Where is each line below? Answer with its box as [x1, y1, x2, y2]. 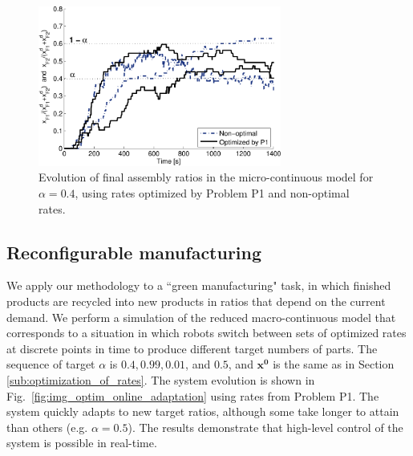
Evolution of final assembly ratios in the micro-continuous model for [38, 169, 374, 185]
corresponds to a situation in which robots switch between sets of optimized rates [6, 324, 407, 341]
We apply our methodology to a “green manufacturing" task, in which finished [6, 277, 391, 294]
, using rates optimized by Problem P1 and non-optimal [75, 185, 350, 202]
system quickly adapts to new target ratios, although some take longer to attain [6, 403, 399, 420]
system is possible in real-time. [6, 434, 157, 451]
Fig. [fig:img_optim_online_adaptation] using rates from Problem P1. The [6, 387, 379, 404]
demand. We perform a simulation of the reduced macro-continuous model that [6, 308, 396, 325]
